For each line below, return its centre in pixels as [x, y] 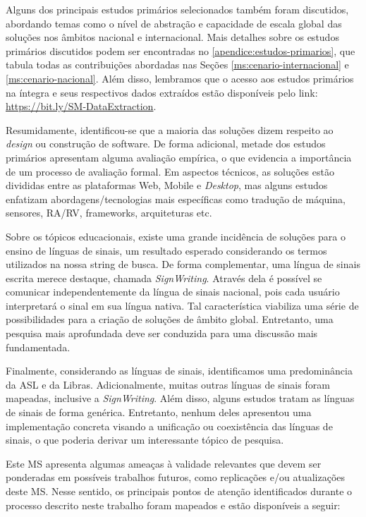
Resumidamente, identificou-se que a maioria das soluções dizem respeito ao [170, 129]
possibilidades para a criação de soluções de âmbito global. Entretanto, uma [170, 319]
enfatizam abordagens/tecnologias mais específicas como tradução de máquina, [176, 199]
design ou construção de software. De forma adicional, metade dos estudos [166, 144]
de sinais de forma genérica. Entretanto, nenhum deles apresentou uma [159, 412]
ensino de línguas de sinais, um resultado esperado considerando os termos [166, 250]
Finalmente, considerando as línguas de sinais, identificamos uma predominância [179, 371]
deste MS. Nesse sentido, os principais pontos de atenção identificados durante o [179, 491]
